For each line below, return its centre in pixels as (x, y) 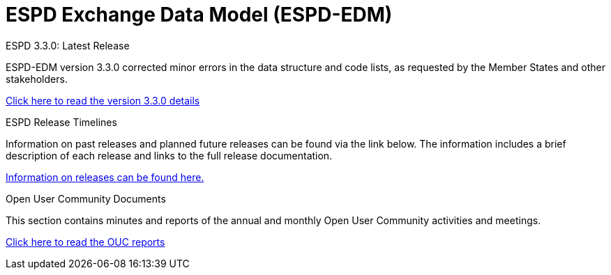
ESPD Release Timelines (61, 122)
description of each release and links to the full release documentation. (169, 155)
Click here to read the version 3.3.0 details (103, 100)
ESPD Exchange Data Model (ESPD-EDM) (199, 15)
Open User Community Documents (86, 198)
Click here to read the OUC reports (85, 242)
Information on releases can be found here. (105, 177)
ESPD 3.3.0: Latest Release (68, 45)
